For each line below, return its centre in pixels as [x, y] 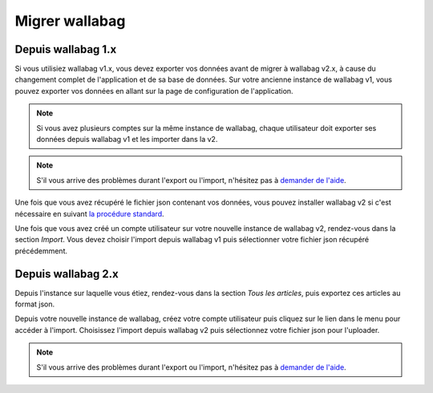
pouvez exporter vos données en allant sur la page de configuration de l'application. [154, 91]
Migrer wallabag [70, 21]
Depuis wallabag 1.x [66, 49]
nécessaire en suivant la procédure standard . [89, 213]
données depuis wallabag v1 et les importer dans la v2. [127, 140]
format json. [35, 304]
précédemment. [41, 251]
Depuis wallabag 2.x [67, 274]
